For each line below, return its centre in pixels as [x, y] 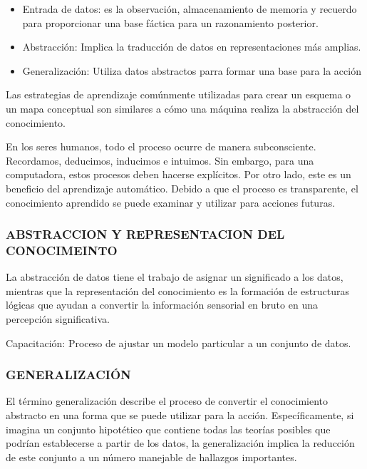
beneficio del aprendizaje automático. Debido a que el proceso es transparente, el [182, 188]
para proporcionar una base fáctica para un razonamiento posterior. [170, 22]
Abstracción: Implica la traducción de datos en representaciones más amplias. [192, 47]
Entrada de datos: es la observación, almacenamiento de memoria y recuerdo [190, 9]
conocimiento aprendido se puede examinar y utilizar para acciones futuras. [171, 202]
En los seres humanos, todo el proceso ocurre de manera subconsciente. [161, 146]
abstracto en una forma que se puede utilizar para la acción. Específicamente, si [180, 415]
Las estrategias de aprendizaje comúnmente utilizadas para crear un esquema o [179, 94]
